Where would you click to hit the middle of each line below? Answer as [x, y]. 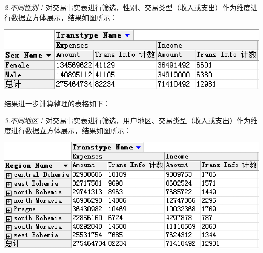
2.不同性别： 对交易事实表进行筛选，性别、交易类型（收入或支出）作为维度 [127, 7]
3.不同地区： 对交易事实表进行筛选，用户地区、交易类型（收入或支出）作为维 [131, 120]
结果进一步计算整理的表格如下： [57, 103]
